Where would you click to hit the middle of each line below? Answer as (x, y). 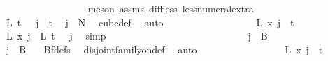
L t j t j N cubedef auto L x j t (150, 22)
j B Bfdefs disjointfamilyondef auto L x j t (164, 49)
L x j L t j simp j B (137, 36)
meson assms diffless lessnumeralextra (171, 8)
